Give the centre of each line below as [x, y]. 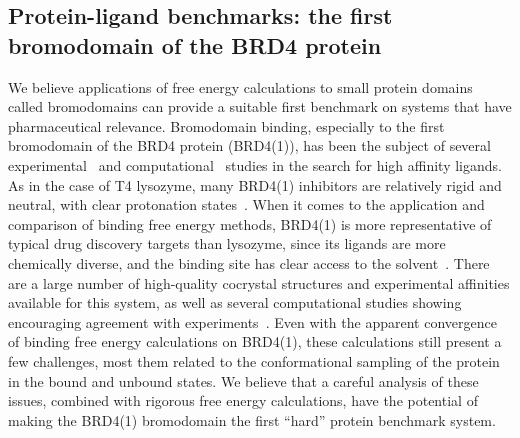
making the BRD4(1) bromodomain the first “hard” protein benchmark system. [252, 419]
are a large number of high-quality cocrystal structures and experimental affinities [259, 282]
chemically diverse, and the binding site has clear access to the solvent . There [249, 262]
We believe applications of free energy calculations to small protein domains [240, 86]
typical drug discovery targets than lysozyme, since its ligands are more [227, 243]
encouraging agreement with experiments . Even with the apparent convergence [252, 321]
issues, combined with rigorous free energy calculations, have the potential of [243, 400]
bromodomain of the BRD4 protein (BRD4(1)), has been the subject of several [249, 145]
